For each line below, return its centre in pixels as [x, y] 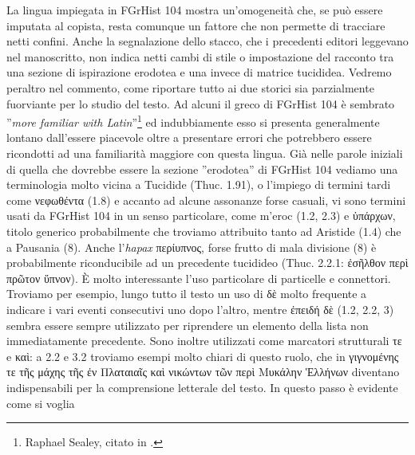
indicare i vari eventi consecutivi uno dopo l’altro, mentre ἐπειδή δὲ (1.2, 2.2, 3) [200, 309]
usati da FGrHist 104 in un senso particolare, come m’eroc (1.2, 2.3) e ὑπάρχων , [201, 216]
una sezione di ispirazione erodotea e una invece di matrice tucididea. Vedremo [199, 72]
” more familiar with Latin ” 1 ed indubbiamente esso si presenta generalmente [193, 121]
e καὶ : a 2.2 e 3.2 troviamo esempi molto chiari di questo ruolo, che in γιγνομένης [203, 356]
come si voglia [41, 403]
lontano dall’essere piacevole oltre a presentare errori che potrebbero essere [189, 137]
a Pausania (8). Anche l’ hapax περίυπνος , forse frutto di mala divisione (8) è [192, 247]
